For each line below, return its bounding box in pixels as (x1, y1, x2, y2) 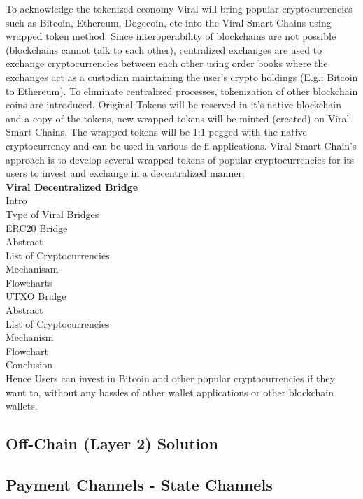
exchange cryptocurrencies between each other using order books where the (6, 56, 328, 71)
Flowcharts (6, 275, 52, 289)
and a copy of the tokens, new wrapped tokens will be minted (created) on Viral (6, 110, 350, 125)
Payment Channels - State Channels (6, 473, 273, 495)
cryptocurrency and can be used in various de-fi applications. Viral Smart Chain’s (6, 138, 357, 152)
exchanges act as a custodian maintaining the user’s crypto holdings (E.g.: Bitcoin (6, 69, 358, 84)
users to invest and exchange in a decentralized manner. (6, 166, 245, 180)
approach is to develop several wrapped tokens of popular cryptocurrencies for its (6, 152, 355, 166)
